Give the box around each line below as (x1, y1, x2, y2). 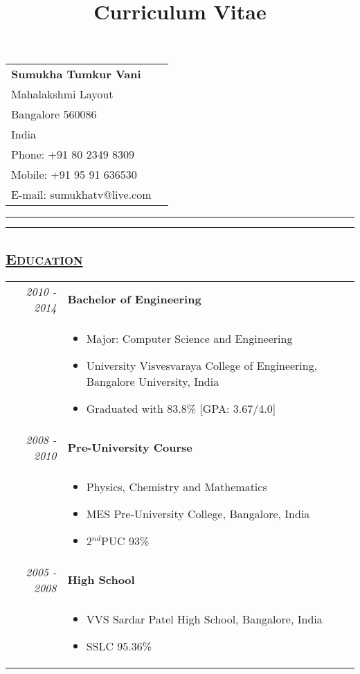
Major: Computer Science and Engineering (86, 330, 293, 346)
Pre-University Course (67, 439, 192, 456)
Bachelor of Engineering (67, 291, 201, 308)
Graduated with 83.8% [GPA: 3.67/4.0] (86, 400, 276, 416)
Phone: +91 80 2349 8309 (11, 146, 135, 163)
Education (6, 247, 83, 269)
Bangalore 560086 (11, 106, 97, 123)
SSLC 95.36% (86, 637, 152, 654)
